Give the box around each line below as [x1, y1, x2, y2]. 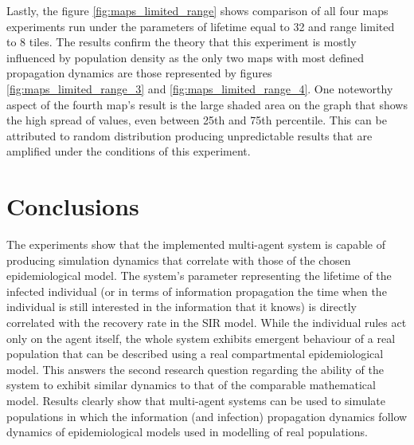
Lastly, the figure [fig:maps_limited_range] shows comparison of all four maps [6, 2, 389, 18]
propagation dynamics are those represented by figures [6, 65, 272, 81]
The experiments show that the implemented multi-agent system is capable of [6, 236, 385, 253]
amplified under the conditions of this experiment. [6, 143, 251, 159]
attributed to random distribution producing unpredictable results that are [6, 127, 373, 144]
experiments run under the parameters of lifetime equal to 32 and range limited [6, 18, 395, 34]
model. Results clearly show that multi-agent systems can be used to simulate [6, 392, 385, 408]
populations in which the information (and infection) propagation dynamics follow [6, 408, 408, 424]
